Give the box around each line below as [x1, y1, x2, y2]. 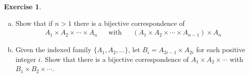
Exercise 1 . [4, 1, 41, 11]
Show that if [15, 18, 53, 28]
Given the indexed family [15, 44, 92, 55]
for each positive [196, 44, 246, 55]
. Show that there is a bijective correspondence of [40, 54, 189, 64]
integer [15, 54, 36, 64]
